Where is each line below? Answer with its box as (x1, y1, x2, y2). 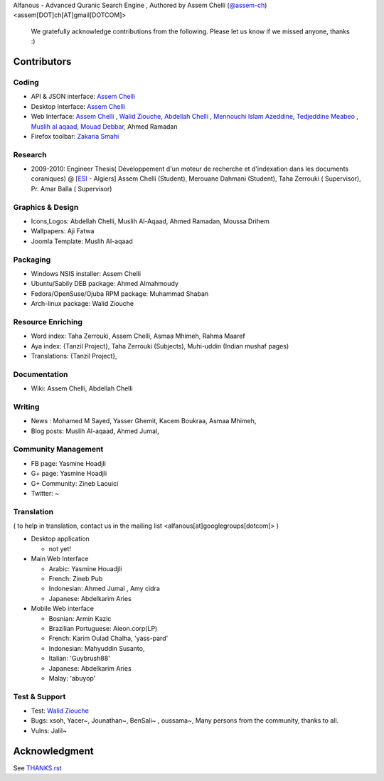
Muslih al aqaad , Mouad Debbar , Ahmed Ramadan (31, 122, 178, 131)
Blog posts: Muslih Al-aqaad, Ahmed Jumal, (31, 427, 159, 435)
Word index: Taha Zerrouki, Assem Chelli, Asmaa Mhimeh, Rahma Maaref (31, 331, 245, 341)
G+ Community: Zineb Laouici (31, 479, 119, 487)
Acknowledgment (13, 745, 94, 757)
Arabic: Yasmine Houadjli (48, 564, 122, 573)
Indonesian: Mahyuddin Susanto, (48, 644, 145, 652)
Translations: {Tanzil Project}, (31, 351, 117, 360)
